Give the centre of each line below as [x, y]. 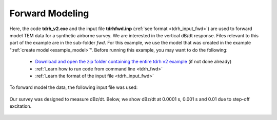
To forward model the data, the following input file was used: [74, 87]
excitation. [21, 106]
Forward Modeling [49, 13]
